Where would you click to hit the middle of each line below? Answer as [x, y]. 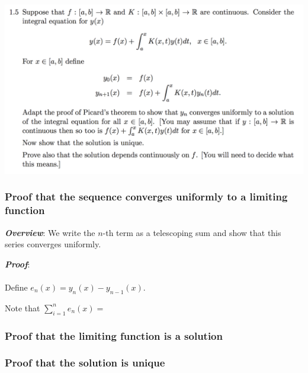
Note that [23, 307]
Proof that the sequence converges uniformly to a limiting [146, 197]
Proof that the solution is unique [85, 363]
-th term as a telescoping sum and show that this [192, 232]
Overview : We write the [50, 232]
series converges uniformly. [53, 244]
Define [16, 287]
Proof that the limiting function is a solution [114, 335]
